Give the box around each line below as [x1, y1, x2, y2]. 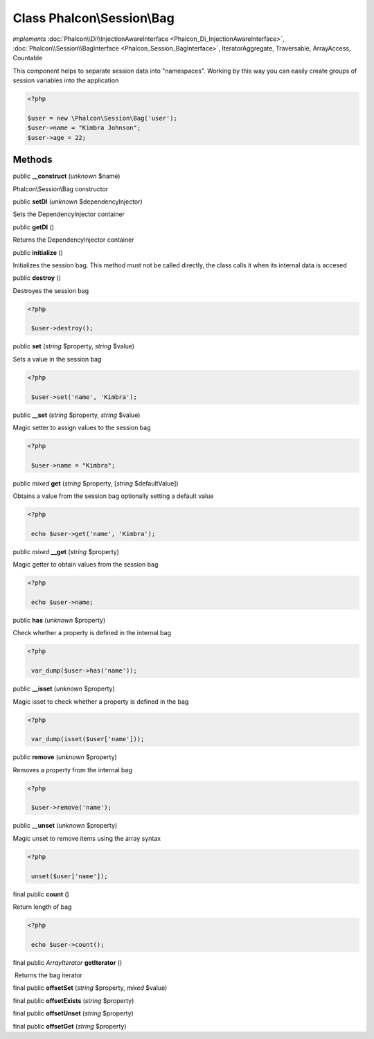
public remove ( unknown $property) [12, 753, 117, 761]
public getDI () [12, 222, 55, 231]
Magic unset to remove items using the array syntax [12, 834, 161, 842]
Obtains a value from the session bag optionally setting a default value [12, 492, 214, 500]
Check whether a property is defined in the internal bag [12, 629, 171, 637]
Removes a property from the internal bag [12, 765, 133, 774]
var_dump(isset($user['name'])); [31, 735, 145, 743]
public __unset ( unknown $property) [12, 822, 118, 830]
